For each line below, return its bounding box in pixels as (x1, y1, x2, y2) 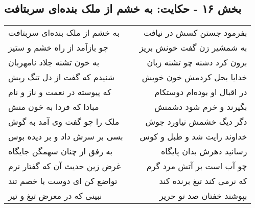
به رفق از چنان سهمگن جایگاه (8, 145, 113, 157)
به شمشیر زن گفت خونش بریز (139, 41, 247, 54)
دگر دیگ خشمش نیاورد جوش (145, 115, 247, 128)
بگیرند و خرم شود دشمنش (154, 101, 247, 113)
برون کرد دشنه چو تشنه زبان (147, 56, 247, 68)
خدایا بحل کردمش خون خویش (142, 71, 247, 83)
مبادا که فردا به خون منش (8, 101, 99, 113)
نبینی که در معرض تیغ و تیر (8, 190, 102, 202)
